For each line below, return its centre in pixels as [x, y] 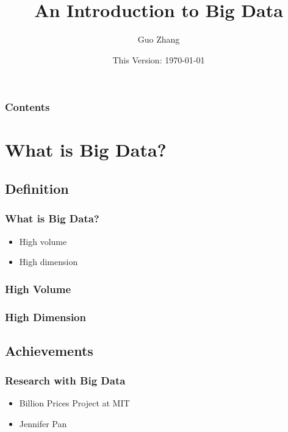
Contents [27, 107]
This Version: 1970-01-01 [159, 59]
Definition [37, 188]
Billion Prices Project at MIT [74, 403]
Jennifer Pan [43, 424]
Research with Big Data [65, 381]
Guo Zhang [159, 39]
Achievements [49, 350]
